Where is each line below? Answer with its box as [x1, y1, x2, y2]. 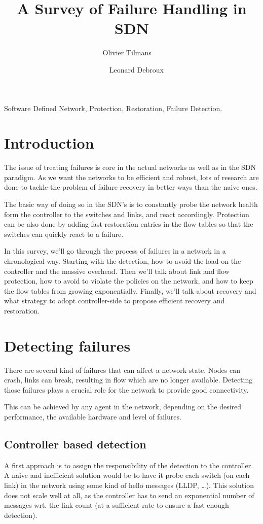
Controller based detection [4, 436, 146, 452]
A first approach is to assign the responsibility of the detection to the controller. [4, 460, 253, 470]
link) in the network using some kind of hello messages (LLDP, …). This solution [4, 480, 254, 491]
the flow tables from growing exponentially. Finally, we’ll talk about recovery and [4, 285, 256, 296]
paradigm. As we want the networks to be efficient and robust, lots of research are [4, 171, 259, 182]
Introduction [4, 132, 94, 153]
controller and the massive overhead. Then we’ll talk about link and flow [4, 265, 230, 276]
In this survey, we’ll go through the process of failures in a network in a [4, 246, 226, 256]
